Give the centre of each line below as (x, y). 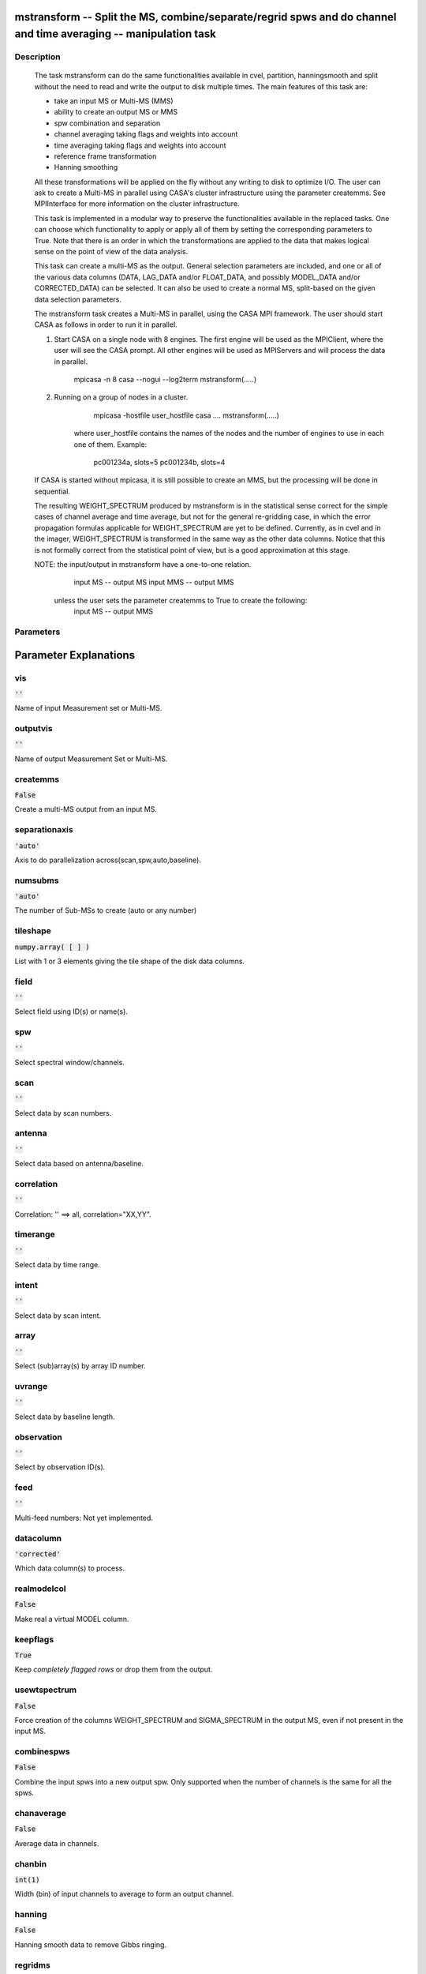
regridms (32, 1965)
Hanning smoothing (86, 167)
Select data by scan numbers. (63, 1113)
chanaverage (40, 1813)
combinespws (42, 1751)
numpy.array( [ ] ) (52, 947)
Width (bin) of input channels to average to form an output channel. (124, 1894)
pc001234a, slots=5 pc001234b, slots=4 (159, 462)
